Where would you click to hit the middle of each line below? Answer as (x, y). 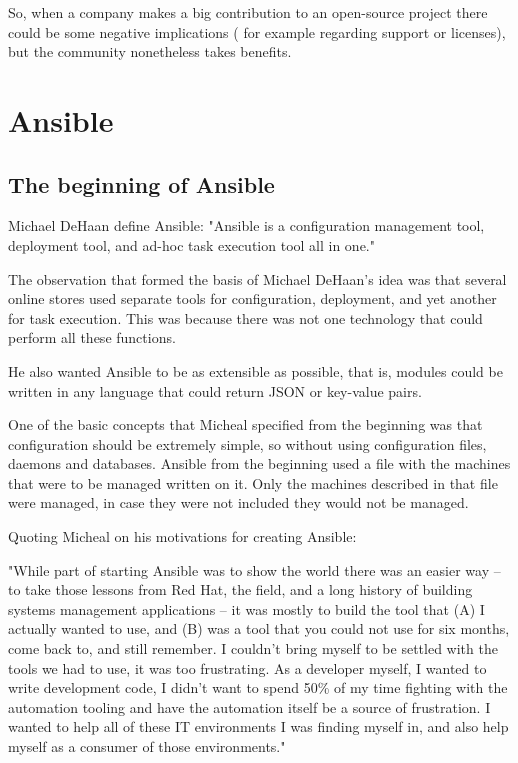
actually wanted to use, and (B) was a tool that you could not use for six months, (259, 628)
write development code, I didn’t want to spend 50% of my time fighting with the (258, 687)
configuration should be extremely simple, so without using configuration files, (247, 443)
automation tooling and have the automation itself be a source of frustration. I (249, 706)
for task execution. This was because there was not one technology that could (245, 317)
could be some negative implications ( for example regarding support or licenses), (257, 31)
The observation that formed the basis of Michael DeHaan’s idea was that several (257, 278)
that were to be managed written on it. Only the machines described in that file (253, 482)
